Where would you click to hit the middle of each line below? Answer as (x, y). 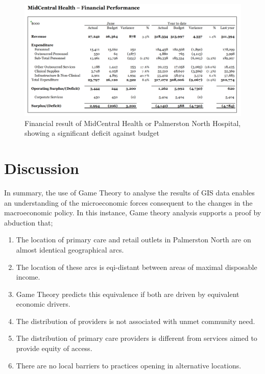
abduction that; (29, 222)
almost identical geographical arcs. (70, 249)
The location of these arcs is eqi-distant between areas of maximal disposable (137, 267)
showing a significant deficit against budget (92, 133)
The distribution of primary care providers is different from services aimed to (137, 338)
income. (28, 277)
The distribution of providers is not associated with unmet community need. (136, 321)
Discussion (42, 168)
